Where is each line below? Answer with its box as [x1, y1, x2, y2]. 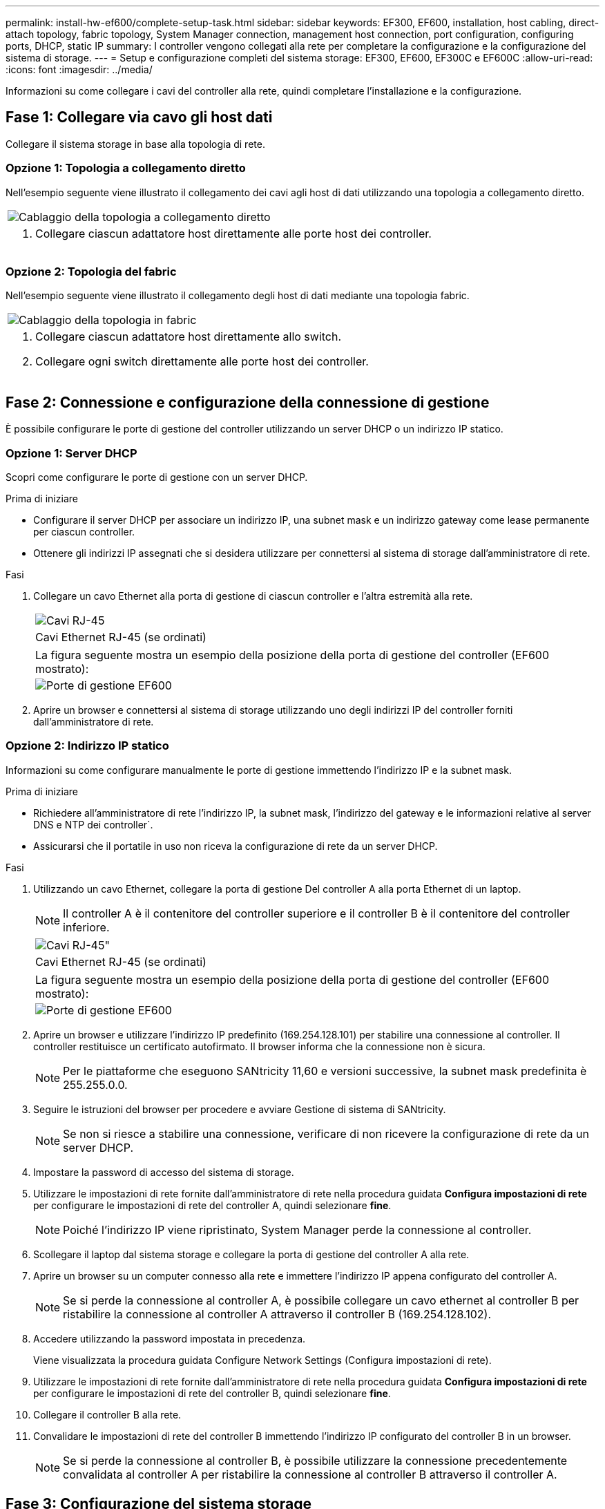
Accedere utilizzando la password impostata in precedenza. [33, 1332, 306, 1345]
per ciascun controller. [33, 525, 135, 538]
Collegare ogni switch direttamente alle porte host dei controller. [35, 354, 369, 369]
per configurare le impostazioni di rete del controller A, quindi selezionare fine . [33, 1199, 392, 1211]
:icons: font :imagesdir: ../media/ [6, 64, 153, 75]
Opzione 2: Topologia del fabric [6, 264, 177, 278]
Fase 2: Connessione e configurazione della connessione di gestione [6, 393, 490, 411]
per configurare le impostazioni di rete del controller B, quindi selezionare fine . [33, 1387, 391, 1399]
